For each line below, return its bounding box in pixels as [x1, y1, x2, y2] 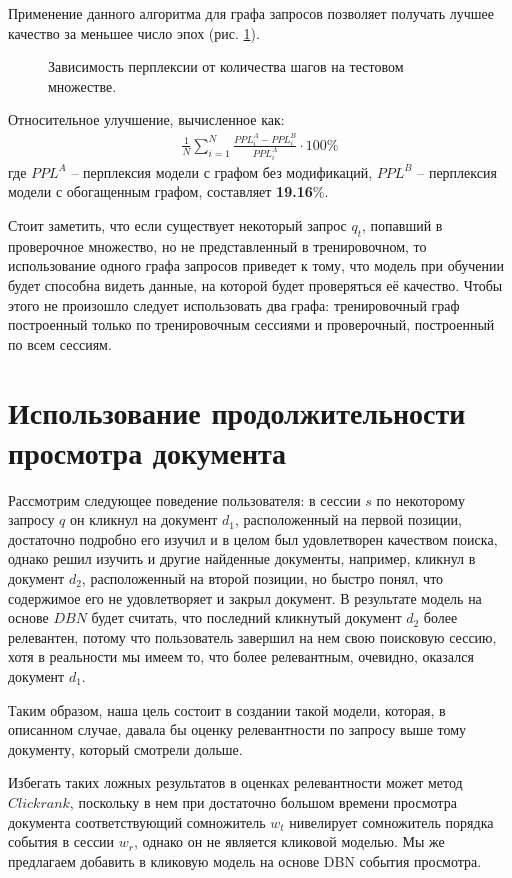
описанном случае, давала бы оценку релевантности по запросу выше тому [8, 719, 467, 740]
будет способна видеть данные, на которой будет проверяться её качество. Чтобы [8, 274, 503, 295]
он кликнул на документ [70, 509, 218, 530]
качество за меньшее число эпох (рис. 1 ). [8, 22, 260, 43]
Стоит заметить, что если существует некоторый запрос [8, 214, 347, 235]
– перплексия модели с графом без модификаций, [71, 161, 373, 182]
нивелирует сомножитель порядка [289, 811, 494, 832]
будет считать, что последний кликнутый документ [91, 607, 402, 628]
